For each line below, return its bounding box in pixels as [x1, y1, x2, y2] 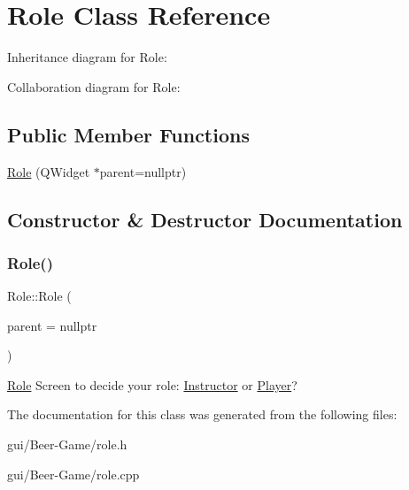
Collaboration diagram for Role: [7, 77, 181, 96]
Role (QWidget [7, 162, 90, 180]
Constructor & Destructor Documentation [7, 205, 403, 233]
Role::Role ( [7, 287, 72, 305]
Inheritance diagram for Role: [7, 48, 167, 66]
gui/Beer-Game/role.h [7, 435, 127, 454]
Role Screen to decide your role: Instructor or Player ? [7, 375, 297, 394]
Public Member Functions [7, 120, 250, 148]
